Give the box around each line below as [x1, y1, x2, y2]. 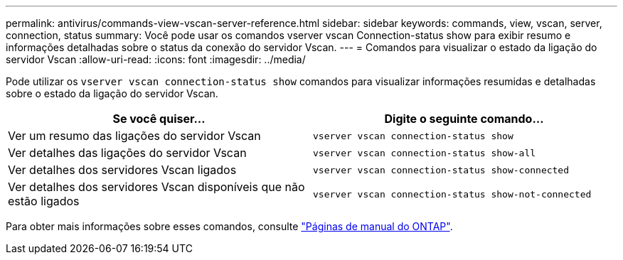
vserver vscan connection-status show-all [313, 147, 536, 158]
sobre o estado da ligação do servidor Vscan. [6, 87, 218, 99]
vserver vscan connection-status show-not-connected [313, 188, 592, 200]
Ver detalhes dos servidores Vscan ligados [8, 163, 237, 177]
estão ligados [8, 194, 80, 208]
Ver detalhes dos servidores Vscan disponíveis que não [8, 180, 305, 194]
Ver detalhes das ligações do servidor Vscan [8, 146, 247, 160]
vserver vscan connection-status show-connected [313, 164, 570, 175]
